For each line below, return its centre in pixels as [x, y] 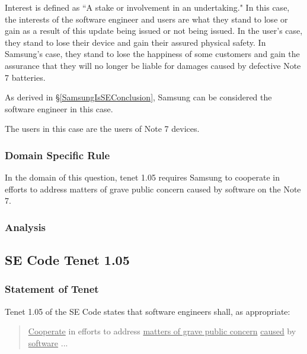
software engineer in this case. [59, 108]
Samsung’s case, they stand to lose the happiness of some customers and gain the [152, 54]
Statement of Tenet [52, 289]
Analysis [25, 227]
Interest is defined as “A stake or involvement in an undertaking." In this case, [147, 7]
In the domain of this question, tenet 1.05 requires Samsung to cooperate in [142, 177]
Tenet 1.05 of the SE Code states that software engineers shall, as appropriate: [148, 311]
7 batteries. [25, 77]
